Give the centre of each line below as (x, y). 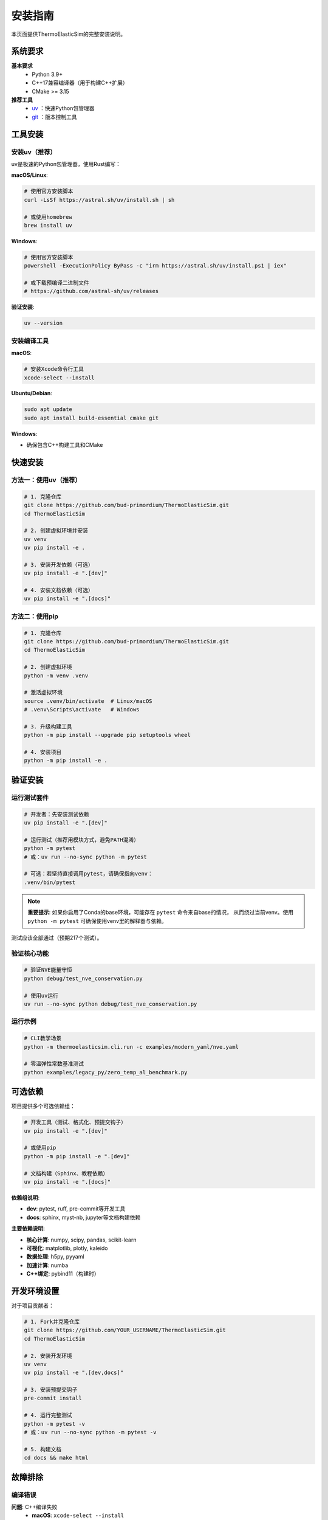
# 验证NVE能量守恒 (48, 970)
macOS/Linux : (29, 175)
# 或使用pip (40, 1148)
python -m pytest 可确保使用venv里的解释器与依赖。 (97, 921)
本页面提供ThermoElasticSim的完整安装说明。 (69, 34)
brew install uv (48, 225)
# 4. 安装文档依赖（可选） (59, 590)
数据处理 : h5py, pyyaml (55, 1257)
